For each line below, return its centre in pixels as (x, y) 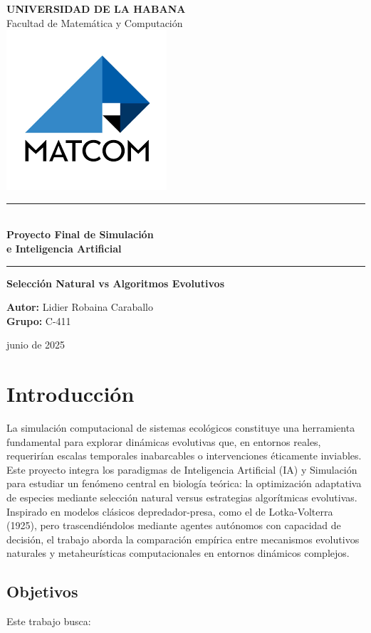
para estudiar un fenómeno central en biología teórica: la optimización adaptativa (184, 483)
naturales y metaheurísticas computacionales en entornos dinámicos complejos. (178, 553)
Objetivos (42, 591)
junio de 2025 (36, 345)
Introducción (70, 394)
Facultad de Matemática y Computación (95, 22)
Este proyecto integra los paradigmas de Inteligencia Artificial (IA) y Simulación (182, 469)
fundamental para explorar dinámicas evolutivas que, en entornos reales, (164, 441)
